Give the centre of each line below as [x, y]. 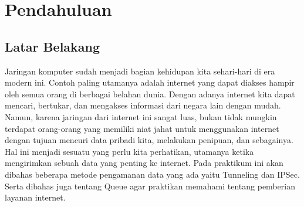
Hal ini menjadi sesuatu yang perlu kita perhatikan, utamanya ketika [129, 151]
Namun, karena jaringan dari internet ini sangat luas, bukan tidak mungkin [141, 116]
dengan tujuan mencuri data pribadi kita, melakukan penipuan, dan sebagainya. [149, 140]
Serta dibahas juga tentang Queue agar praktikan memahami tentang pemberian [150, 186]
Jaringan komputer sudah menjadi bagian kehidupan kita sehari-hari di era [140, 71]
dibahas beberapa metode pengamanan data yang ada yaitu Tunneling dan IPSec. [152, 174]
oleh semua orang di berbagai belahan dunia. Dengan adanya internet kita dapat [150, 94]
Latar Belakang [53, 46]
